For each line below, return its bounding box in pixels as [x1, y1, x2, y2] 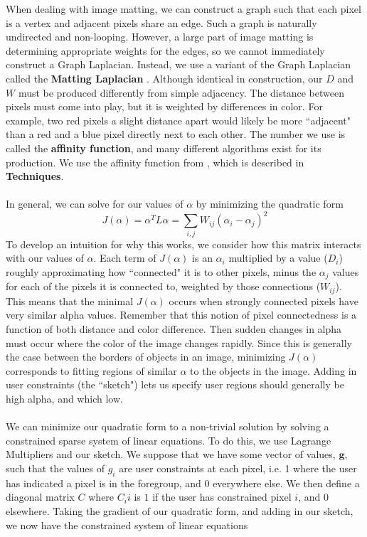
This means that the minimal [6, 293, 134, 308]
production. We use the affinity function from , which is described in [6, 154, 304, 169]
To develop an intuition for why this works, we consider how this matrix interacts [6, 236, 361, 251]
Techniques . [6, 169, 64, 184]
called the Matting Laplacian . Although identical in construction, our [6, 70, 323, 85]
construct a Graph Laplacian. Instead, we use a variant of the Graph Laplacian [6, 57, 351, 72]
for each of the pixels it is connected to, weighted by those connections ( [6, 279, 321, 294]
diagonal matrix [6, 489, 75, 504]
